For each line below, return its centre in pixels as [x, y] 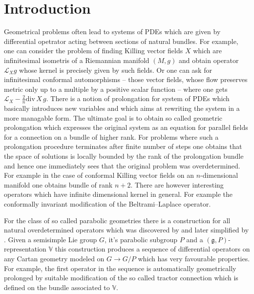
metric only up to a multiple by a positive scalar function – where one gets [116, 89]
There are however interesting [179, 184]
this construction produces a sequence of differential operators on [152, 249]
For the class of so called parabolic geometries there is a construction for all [117, 220]
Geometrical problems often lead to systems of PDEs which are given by [112, 31]
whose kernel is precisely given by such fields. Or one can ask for [116, 70]
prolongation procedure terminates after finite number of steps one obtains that [123, 146]
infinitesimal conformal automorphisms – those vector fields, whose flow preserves [126, 79]
